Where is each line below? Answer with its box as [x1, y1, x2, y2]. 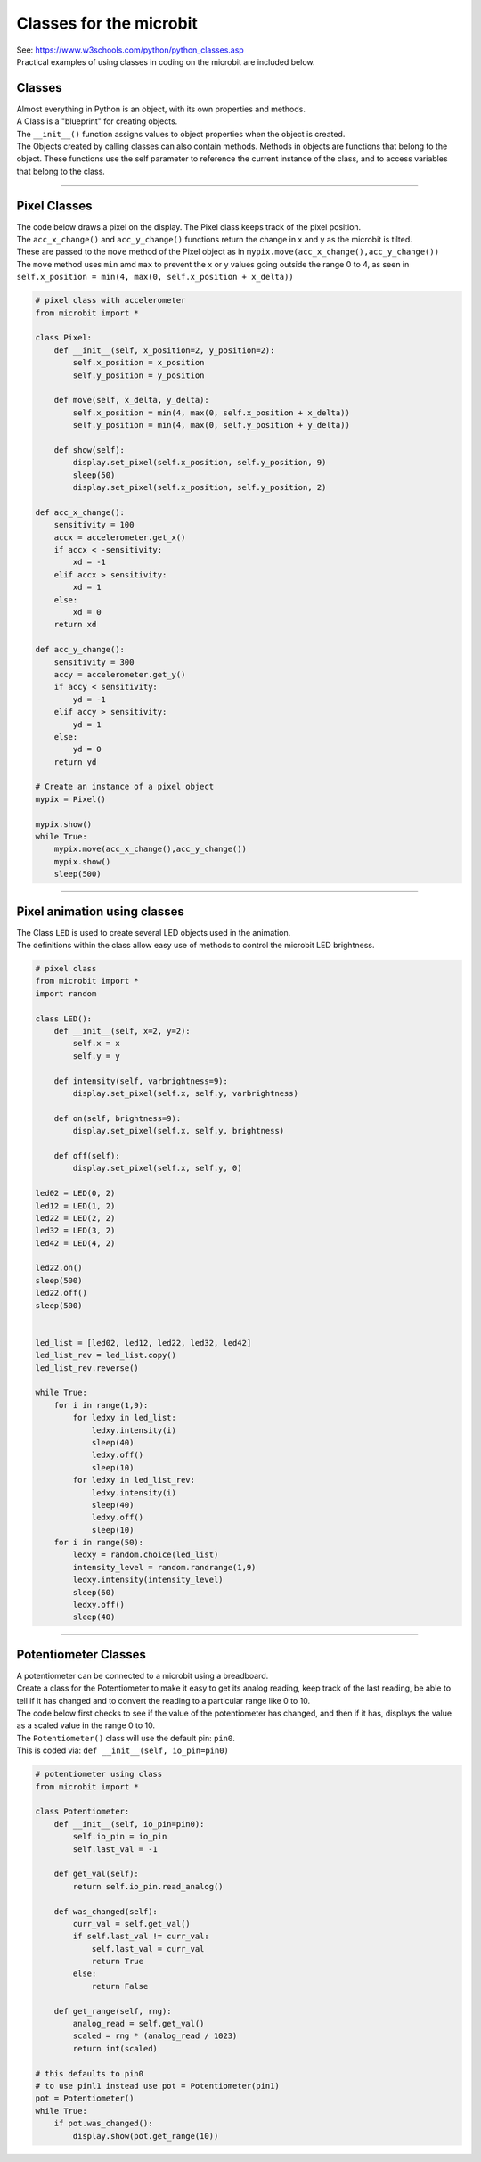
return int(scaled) [72, 2043, 158, 2053]
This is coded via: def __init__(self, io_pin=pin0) [16, 1745, 229, 1756]
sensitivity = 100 [53, 520, 135, 530]
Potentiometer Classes [16, 1647, 147, 1662]
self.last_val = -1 [72, 1844, 158, 1854]
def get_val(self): [53, 1869, 140, 1879]
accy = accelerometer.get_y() [53, 669, 186, 679]
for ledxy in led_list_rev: [72, 1475, 196, 1486]
